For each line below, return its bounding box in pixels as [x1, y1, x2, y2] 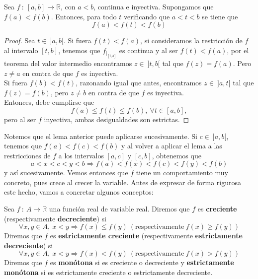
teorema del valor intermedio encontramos [4, 58, 132, 68]
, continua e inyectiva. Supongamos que [93, 1, 214, 11]
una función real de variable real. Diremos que [49, 204, 190, 214]
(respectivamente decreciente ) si [4, 213, 106, 223]
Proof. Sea [4, 35, 35, 46]
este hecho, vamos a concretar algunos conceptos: [4, 187, 154, 197]
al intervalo [4, 45, 38, 55]
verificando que [123, 11, 170, 21]
